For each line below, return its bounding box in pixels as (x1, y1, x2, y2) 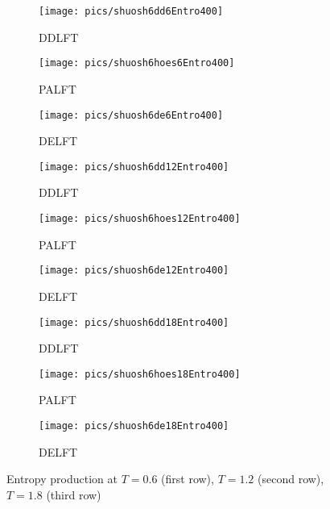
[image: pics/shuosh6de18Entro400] (39, 420, 229, 432)
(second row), (258, 470, 324, 487)
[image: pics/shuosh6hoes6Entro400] (39, 57, 235, 69)
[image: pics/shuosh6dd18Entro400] (39, 316, 229, 328)
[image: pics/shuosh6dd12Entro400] (39, 161, 229, 173)
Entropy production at (6, 470, 118, 487)
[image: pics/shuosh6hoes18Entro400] (39, 368, 241, 380)
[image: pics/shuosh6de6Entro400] (39, 109, 224, 121)
